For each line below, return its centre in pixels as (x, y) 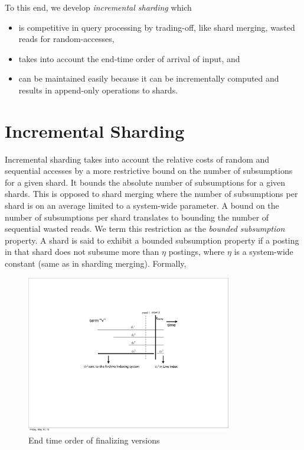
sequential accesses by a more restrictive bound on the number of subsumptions (149, 171)
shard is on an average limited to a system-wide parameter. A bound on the (142, 205)
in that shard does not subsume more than (82, 252)
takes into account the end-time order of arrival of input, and (129, 58)
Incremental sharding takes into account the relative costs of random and (137, 159)
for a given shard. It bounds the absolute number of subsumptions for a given (145, 182)
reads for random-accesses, (66, 39)
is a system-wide (264, 252)
